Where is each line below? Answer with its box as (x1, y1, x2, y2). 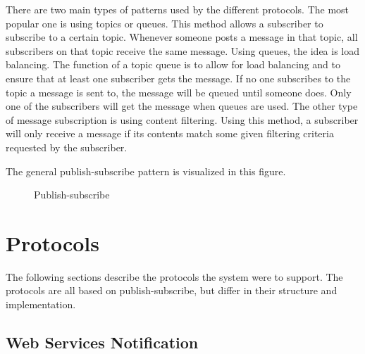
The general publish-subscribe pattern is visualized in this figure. (6, 163, 286, 178)
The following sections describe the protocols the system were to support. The (6, 269, 343, 284)
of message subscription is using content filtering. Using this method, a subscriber (6, 112, 359, 127)
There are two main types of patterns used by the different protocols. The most (6, 2, 349, 16)
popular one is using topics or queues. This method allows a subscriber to (6, 15, 323, 30)
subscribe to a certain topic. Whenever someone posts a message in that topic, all (6, 30, 358, 44)
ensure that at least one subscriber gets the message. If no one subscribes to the (6, 70, 351, 85)
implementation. (6, 297, 76, 312)
